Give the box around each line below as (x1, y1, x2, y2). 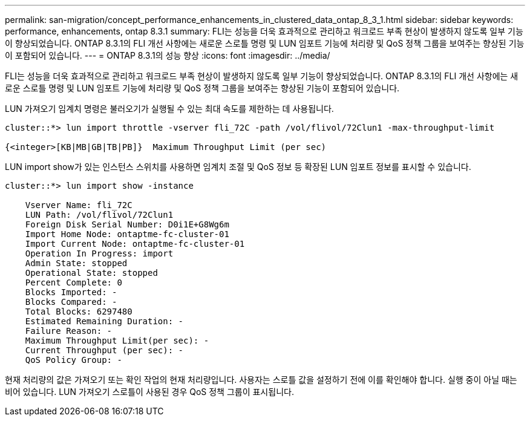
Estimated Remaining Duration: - (25, 316, 184, 326)
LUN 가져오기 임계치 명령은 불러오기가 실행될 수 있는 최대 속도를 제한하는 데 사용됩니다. (5, 103, 334, 114)
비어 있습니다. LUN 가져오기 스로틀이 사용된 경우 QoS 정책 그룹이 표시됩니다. (5, 387, 294, 397)
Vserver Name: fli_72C (25, 200, 132, 210)
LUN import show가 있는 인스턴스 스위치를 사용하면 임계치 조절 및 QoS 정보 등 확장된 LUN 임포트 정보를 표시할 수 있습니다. (5, 162, 471, 172)
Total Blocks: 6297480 (25, 307, 132, 316)
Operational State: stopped (25, 268, 158, 278)
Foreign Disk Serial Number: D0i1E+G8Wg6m (25, 220, 229, 229)
